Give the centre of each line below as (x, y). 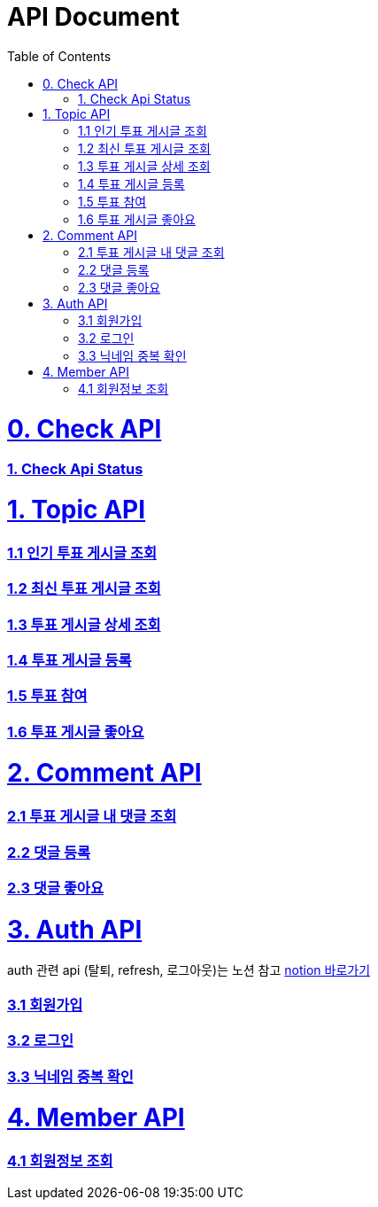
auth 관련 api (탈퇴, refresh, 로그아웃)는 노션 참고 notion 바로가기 (189, 970)
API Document (93, 17)
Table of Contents (59, 56)
